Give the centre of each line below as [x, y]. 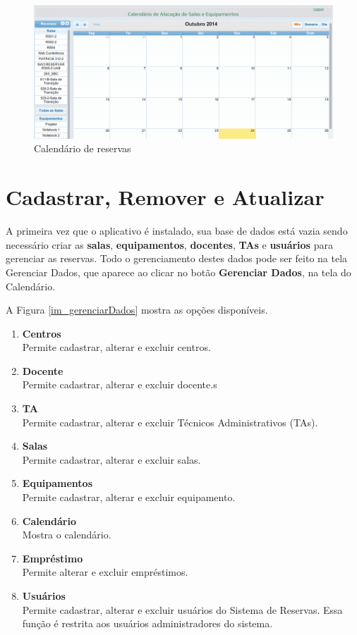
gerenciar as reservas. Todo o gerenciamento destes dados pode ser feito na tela [177, 258]
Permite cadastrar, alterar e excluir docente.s [120, 384]
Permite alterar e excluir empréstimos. [105, 572]
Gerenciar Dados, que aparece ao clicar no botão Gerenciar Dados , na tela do [178, 272]
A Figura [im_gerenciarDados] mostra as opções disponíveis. [137, 310]
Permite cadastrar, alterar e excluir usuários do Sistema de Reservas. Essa [182, 609]
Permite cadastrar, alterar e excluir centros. [116, 347]
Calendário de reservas [83, 148]
